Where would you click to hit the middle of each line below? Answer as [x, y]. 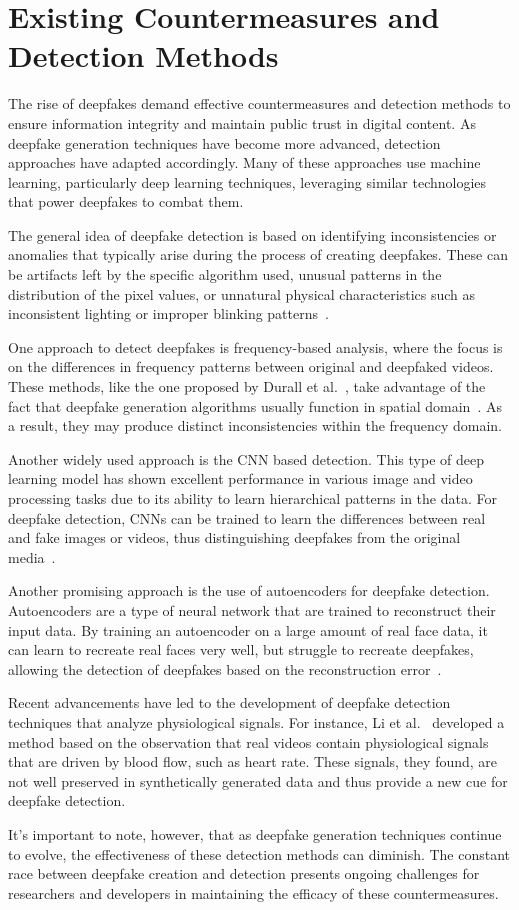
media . [32, 556]
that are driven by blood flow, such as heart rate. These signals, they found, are [253, 761]
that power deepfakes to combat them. [126, 201]
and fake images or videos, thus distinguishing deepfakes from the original [234, 537]
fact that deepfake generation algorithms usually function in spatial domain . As [255, 405]
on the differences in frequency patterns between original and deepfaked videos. [251, 366]
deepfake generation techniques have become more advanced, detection [224, 142]
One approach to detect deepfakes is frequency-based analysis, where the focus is [255, 346]
